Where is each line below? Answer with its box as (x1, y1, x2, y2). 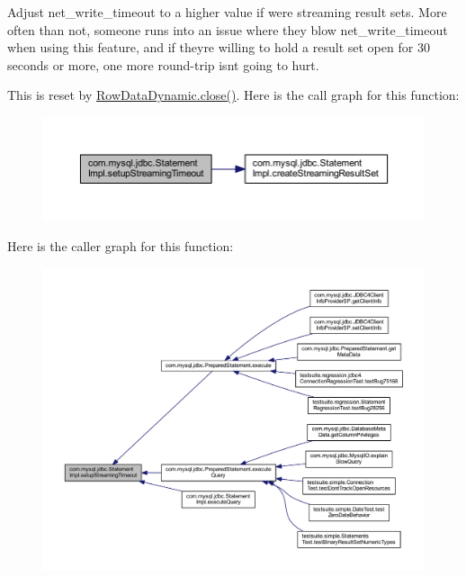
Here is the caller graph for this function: (7, 237, 234, 256)
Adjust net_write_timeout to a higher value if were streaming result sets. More (7, 3, 447, 21)
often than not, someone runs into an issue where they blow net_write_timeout (7, 20, 448, 39)
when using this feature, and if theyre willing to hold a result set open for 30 (7, 38, 430, 57)
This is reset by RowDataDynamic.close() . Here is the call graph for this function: (7, 86, 460, 104)
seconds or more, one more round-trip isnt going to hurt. (7, 55, 319, 74)
